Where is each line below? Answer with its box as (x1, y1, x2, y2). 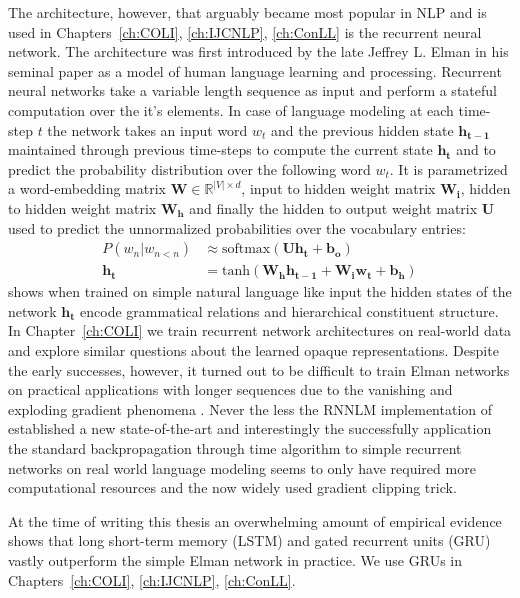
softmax (221, 242, 271, 257)
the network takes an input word (47, 119, 248, 140)
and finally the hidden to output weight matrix (189, 197, 478, 218)
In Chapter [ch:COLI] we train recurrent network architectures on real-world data (8, 320, 512, 341)
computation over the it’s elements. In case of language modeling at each (8, 99, 454, 120)
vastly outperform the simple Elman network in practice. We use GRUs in (8, 549, 462, 570)
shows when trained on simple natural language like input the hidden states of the (8, 281, 512, 302)
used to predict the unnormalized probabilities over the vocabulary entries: (8, 217, 466, 238)
